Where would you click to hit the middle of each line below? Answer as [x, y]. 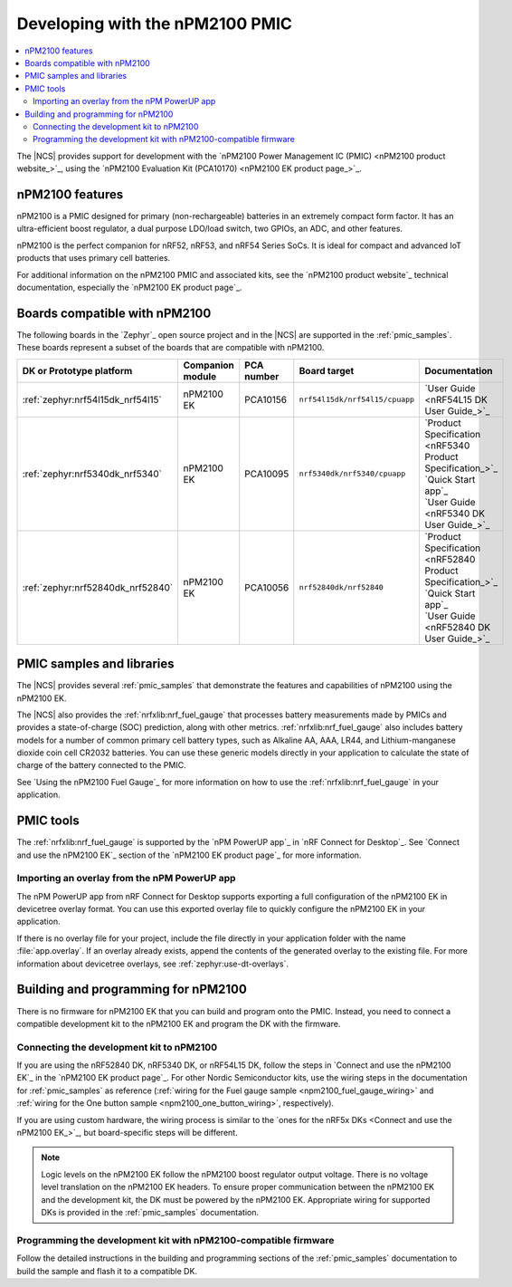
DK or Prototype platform [77, 370]
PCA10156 [266, 399]
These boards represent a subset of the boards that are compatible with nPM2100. [171, 348]
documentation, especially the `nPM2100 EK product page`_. [129, 287]
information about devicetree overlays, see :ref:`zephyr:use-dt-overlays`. [153, 964]
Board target [327, 370]
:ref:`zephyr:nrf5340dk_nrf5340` [92, 474]
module [200, 376]
